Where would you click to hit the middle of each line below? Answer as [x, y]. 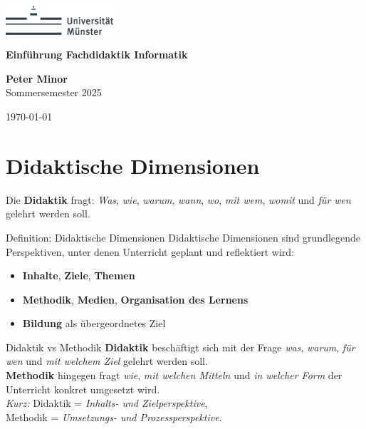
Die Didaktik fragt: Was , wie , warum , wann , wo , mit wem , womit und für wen [178, 199]
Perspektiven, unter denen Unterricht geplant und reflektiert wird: [150, 251]
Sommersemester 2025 [54, 92]
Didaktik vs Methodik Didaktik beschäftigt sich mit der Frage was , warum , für [181, 347]
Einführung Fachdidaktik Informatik [97, 55]
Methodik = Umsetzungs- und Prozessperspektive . [114, 417]
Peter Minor [37, 78]
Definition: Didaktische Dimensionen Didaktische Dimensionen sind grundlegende [183, 237]
